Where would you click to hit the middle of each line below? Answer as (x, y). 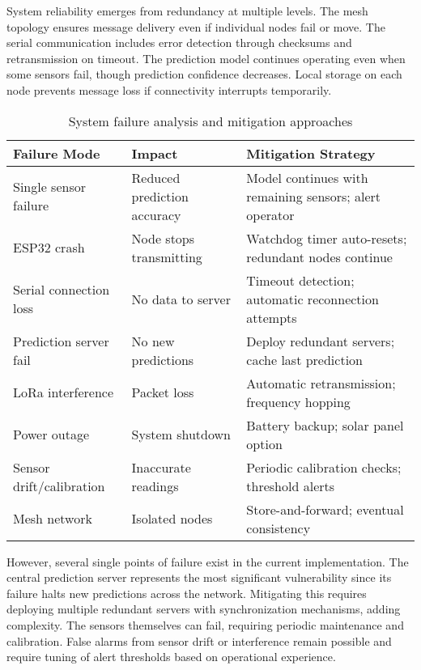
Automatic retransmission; (321, 383)
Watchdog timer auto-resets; (327, 238)
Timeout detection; (300, 280)
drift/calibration (59, 486)
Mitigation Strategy (311, 153)
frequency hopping (298, 401)
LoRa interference (64, 392)
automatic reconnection (313, 299)
